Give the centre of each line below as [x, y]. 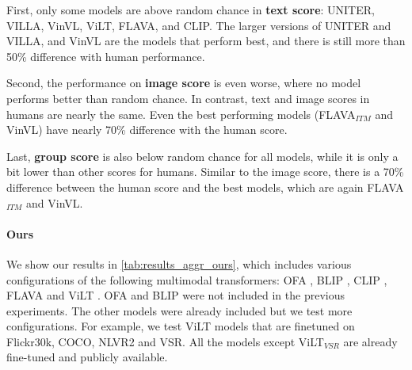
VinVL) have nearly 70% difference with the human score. [147, 130]
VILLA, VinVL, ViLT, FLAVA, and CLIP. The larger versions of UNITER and [199, 25]
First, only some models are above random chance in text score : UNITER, [191, 10]
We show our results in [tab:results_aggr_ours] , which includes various [179, 263]
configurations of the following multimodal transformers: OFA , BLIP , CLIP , [197, 279]
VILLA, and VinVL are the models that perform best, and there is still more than [206, 41]
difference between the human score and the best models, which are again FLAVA [205, 187]
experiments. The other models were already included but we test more [179, 310]
